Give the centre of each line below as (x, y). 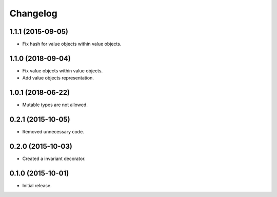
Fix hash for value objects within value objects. (72, 44)
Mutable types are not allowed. (55, 105)
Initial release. (37, 185)
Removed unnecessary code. (53, 132)
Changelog (33, 13)
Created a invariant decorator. (54, 159)
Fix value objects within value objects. (63, 71)
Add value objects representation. (58, 78)
